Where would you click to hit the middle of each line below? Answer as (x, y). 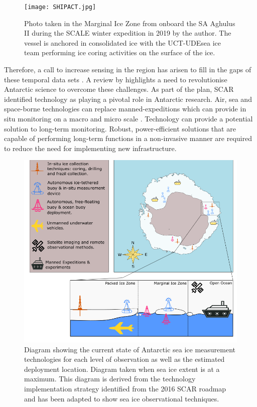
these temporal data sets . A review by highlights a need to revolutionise (116, 79)
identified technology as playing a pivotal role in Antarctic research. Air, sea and (128, 99)
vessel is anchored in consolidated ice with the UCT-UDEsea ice (122, 42)
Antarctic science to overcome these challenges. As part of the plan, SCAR (119, 89)
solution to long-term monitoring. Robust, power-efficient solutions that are (120, 128)
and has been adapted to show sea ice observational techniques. (122, 398)
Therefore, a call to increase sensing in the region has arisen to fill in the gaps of (128, 70)
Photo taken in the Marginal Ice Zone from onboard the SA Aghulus (130, 23)
